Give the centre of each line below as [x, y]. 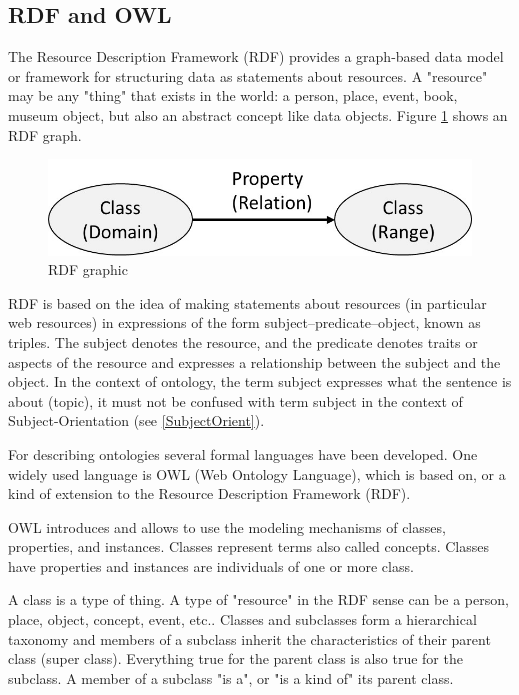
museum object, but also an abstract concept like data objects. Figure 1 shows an [258, 114]
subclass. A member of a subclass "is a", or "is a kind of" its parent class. [231, 677]
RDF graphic [88, 269]
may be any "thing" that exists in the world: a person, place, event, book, [233, 95]
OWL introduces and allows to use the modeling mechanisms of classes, [227, 526]
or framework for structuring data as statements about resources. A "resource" [248, 75]
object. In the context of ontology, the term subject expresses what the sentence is [260, 381]
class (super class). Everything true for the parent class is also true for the [235, 658]
